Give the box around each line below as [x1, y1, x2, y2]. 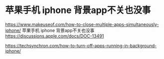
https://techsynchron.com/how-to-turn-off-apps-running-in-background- [5, 42, 157, 48]
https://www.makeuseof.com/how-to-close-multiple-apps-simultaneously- [5, 21, 159, 27]
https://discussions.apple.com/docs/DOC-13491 [5, 33, 104, 39]
